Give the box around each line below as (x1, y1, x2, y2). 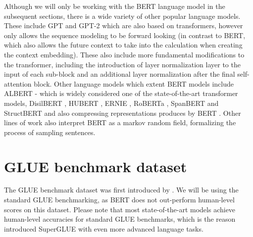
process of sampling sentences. (4, 127, 96, 137)
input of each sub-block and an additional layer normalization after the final (4, 69, 235, 79)
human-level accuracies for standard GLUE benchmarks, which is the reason (4, 214, 236, 224)
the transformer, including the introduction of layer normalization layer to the (4, 59, 241, 69)
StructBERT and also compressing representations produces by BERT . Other (4, 107, 241, 118)
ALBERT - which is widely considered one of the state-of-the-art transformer (4, 88, 238, 98)
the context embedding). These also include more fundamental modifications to (4, 49, 245, 59)
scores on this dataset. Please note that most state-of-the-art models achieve (4, 204, 236, 214)
